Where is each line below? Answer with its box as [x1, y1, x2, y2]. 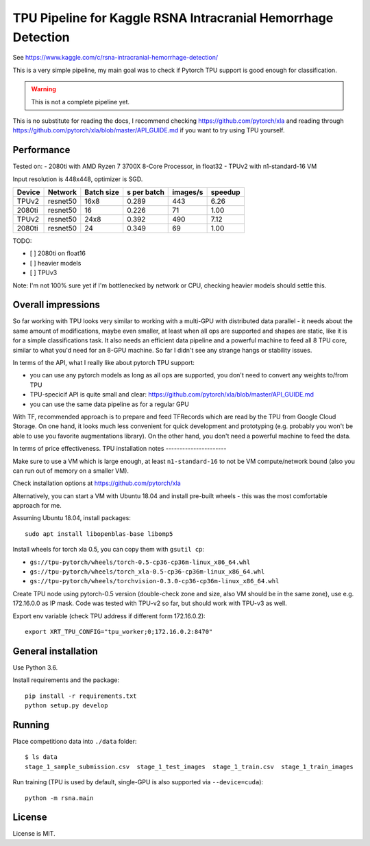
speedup [210, 187, 241, 197]
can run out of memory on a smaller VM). [12, 467, 129, 475]
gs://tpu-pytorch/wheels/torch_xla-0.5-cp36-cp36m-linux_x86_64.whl [29, 568, 265, 576]
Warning [31, 85, 56, 93]
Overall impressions [12, 299, 101, 311]
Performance [12, 144, 71, 156]
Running [12, 719, 50, 731]
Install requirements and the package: [12, 676, 120, 684]
